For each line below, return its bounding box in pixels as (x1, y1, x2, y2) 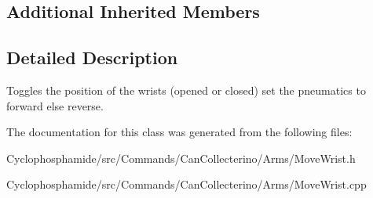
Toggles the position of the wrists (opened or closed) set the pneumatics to (6, 81, 366, 98)
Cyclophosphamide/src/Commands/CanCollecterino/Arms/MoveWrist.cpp (6, 176, 367, 193)
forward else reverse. (6, 97, 104, 113)
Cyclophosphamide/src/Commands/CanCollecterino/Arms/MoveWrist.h (6, 149, 356, 166)
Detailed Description (6, 45, 178, 70)
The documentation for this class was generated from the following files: (6, 124, 353, 140)
